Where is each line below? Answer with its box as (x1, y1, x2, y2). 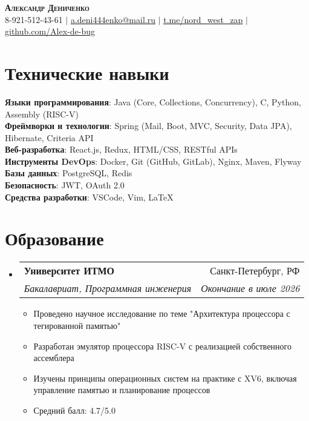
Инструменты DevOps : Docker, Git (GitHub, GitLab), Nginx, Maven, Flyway (5, 154, 302, 167)
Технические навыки (5, 60, 169, 85)
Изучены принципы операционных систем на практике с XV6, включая (33, 371, 297, 384)
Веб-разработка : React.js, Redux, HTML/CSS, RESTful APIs (5, 143, 238, 156)
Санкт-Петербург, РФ (210, 264, 300, 278)
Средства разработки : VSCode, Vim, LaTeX (5, 190, 174, 203)
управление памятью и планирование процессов (33, 383, 210, 396)
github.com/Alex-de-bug (5, 25, 95, 38)
